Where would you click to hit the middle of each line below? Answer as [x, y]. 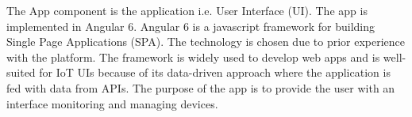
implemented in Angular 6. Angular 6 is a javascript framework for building [191, 26]
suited [21, 72]
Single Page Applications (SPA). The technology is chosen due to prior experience [206, 42]
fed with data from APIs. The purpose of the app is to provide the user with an [201, 87]
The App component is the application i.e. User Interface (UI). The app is [187, 10]
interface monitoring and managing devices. [112, 103]
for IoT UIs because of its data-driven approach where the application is [215, 72]
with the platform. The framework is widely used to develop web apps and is [193, 57]
